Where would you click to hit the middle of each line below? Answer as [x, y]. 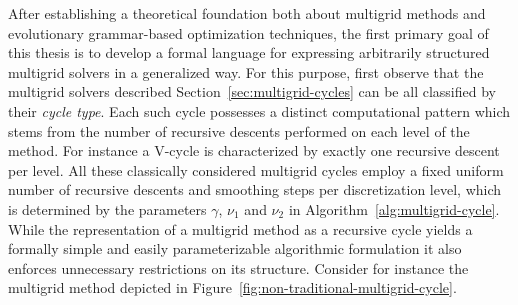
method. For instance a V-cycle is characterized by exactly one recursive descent [254, 150]
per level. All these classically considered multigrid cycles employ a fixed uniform [256, 169]
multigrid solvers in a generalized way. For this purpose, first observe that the [246, 71]
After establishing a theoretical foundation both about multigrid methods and [247, 13]
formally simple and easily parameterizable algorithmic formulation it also [235, 248]
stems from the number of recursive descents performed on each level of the [239, 130]
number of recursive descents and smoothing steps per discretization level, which [255, 189]
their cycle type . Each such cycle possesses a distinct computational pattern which [259, 110]
